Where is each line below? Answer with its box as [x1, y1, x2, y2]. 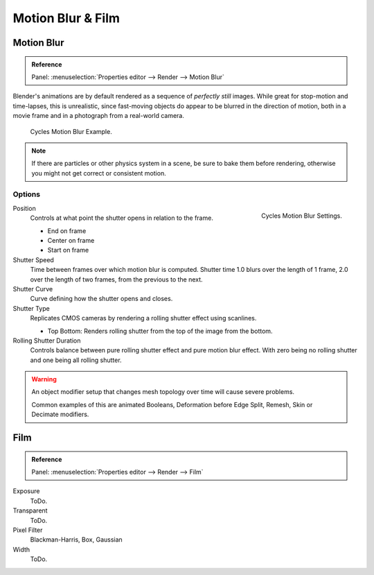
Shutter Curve [12, 284, 53, 293]
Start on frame [47, 246, 89, 255]
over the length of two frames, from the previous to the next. [30, 275, 204, 284]
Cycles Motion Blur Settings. [260, 212, 342, 220]
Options [12, 189, 41, 199]
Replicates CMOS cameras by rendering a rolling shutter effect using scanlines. [30, 314, 257, 323]
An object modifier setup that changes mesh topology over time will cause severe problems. [31, 388, 294, 396]
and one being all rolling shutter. [30, 356, 122, 364]
